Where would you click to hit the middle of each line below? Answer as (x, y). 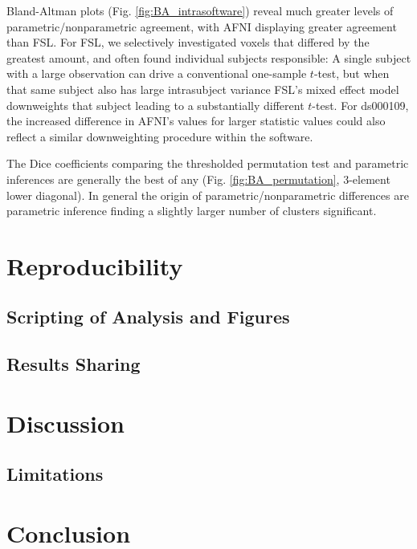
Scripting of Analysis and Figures (148, 317)
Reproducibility (95, 265)
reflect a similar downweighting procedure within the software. (160, 136)
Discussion (65, 423)
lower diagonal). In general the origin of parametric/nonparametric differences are (208, 195)
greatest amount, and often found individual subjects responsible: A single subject (209, 57)
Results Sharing (74, 364)
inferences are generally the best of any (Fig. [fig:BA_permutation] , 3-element (198, 179)
